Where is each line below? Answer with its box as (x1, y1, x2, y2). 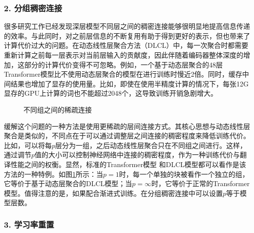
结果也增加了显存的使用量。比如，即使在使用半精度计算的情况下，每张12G (10, 78, 249, 88)
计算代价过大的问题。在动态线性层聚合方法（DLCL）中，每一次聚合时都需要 (4, 40, 249, 50)
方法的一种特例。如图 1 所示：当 (4, 169, 103, 179)
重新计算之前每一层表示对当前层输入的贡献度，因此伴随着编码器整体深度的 (4, 50, 243, 60)
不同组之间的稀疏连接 (23, 104, 92, 114)
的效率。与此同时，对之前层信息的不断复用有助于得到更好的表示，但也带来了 (4, 30, 250, 41)
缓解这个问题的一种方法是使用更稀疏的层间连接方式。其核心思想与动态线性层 (4, 121, 250, 131)
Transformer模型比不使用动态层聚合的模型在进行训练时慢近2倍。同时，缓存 (4, 69, 242, 79)
